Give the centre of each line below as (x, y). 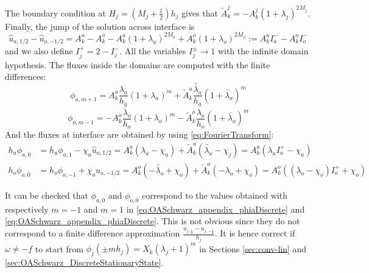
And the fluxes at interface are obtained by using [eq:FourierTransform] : (139, 134)
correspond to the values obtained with (214, 195)
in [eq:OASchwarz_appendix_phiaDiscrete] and (216, 209)
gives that (200, 12)
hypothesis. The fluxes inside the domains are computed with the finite (138, 64)
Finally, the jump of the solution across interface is (100, 26)
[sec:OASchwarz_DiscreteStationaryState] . (84, 262)
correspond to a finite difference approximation (93, 233)
